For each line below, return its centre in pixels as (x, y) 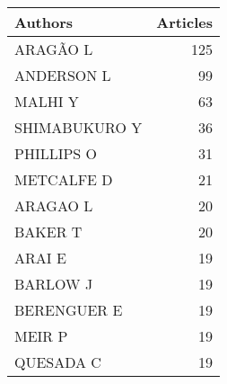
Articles (184, 22)
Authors (44, 22)
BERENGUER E (69, 310)
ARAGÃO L (54, 49)
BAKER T (48, 232)
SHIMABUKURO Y (79, 127)
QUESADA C (58, 362)
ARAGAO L (54, 205)
